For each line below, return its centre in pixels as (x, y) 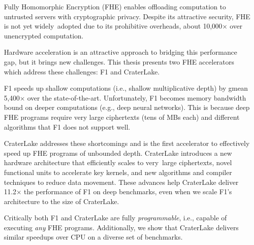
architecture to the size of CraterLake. (62, 201)
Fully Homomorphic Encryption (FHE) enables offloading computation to (115, 6)
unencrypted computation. (44, 35)
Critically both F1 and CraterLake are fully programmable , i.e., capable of (115, 218)
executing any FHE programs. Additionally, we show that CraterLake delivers (121, 227)
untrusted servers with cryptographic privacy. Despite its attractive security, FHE (127, 16)
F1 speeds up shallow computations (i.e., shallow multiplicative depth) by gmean (126, 88)
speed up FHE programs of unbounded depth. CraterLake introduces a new (118, 153)
